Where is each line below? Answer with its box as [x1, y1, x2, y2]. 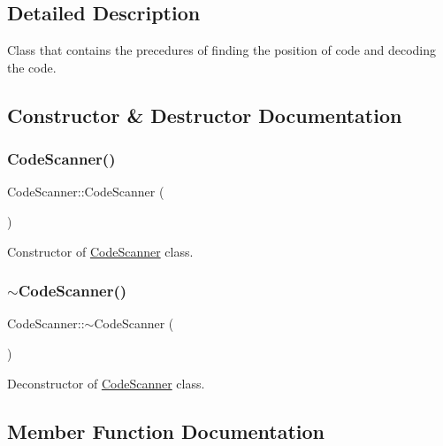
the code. [7, 58, 57, 76]
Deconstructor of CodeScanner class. [7, 373, 205, 392]
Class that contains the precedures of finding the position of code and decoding [7, 41, 437, 59]
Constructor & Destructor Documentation [7, 101, 402, 128]
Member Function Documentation [7, 417, 325, 444]
